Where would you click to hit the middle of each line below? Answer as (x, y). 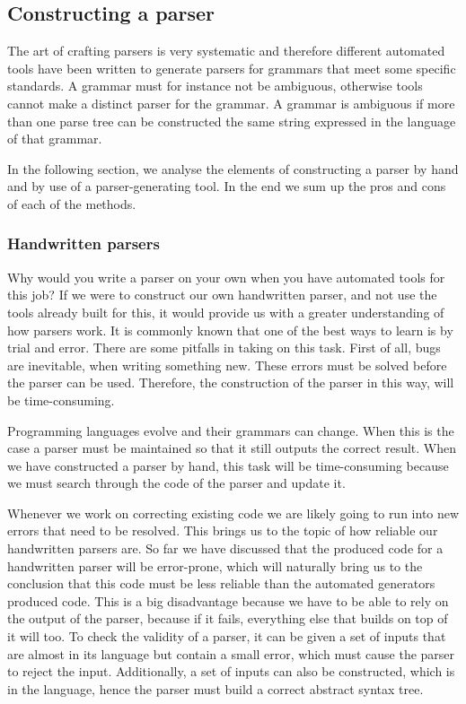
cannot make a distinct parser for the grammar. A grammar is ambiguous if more (231, 103)
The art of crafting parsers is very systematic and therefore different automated (226, 51)
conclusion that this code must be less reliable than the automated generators (221, 583)
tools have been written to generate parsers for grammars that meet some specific (232, 68)
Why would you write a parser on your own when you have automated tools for (226, 277)
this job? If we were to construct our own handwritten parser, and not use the (222, 295)
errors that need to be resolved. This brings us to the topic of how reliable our (223, 530)
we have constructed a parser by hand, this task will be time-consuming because (228, 465)
